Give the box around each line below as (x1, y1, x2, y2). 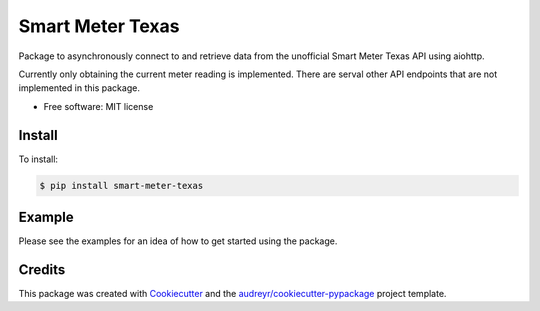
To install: (18, 153, 59, 165)
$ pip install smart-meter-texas (39, 180, 204, 191)
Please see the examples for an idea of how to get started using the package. (18, 235, 338, 247)
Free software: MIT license (43, 100, 154, 112)
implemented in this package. (18, 82, 140, 94)
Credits (18, 261, 66, 278)
